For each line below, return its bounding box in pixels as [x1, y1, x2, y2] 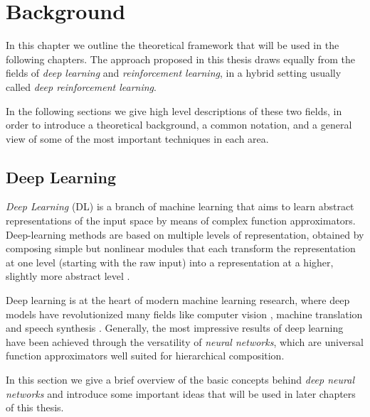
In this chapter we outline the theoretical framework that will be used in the [6, 38, 339, 53]
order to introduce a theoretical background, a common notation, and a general [6, 117, 352, 132]
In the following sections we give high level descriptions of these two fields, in [6, 103, 342, 118]
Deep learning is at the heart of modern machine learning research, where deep [6, 293, 350, 308]
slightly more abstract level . [6, 269, 130, 283]
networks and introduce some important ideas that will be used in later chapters [6, 386, 356, 401]
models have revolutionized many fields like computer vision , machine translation [6, 306, 363, 321]
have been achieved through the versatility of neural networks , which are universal [6, 334, 364, 349]
